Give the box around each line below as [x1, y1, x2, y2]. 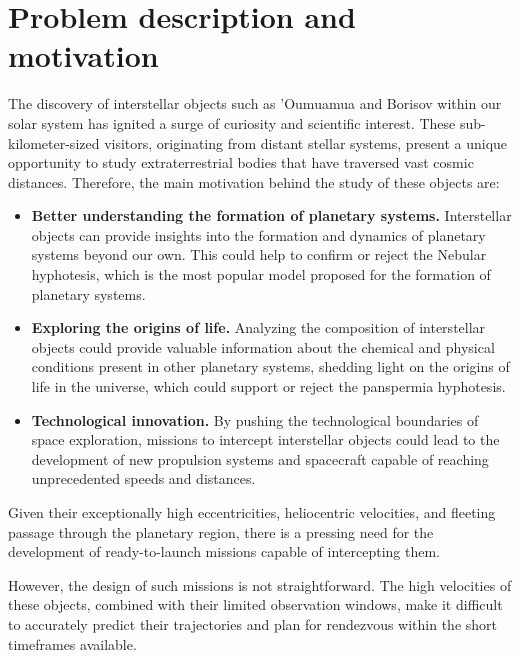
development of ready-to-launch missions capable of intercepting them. [8, 541, 440, 562]
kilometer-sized [8, 132, 100, 153]
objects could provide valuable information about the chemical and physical [31, 336, 495, 357]
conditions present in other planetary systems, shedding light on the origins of [31, 356, 510, 377]
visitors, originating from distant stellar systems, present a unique [104, 132, 508, 153]
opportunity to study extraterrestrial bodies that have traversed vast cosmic [8, 152, 474, 173]
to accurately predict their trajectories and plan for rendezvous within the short [8, 613, 498, 634]
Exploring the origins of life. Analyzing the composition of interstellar [31, 317, 486, 338]
